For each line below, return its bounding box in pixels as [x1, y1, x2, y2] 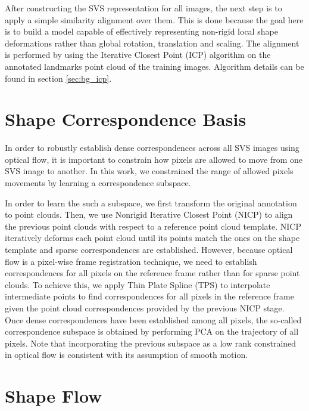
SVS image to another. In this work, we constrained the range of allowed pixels [5, 165, 294, 177]
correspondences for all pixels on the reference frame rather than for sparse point [5, 267, 300, 279]
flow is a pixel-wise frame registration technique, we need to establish [5, 255, 257, 267]
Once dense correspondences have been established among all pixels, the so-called [5, 313, 302, 326]
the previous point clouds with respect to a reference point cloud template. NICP [5, 220, 301, 232]
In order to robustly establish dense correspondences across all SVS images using [5, 141, 299, 154]
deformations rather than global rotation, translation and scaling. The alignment [5, 36, 299, 49]
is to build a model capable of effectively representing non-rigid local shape [5, 25, 278, 38]
